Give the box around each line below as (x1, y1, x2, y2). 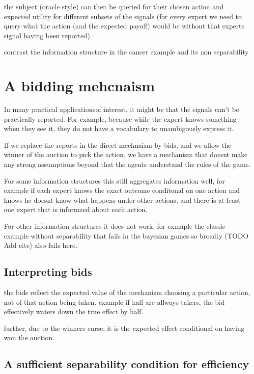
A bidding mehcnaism (4, 76, 155, 96)
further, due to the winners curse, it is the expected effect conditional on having (4, 322, 245, 333)
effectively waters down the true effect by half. (4, 306, 143, 317)
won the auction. (4, 332, 55, 343)
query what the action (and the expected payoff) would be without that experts (4, 21, 245, 31)
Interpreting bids (4, 264, 92, 279)
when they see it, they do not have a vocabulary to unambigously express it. (4, 123, 234, 134)
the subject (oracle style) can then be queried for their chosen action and (4, 1, 224, 11)
